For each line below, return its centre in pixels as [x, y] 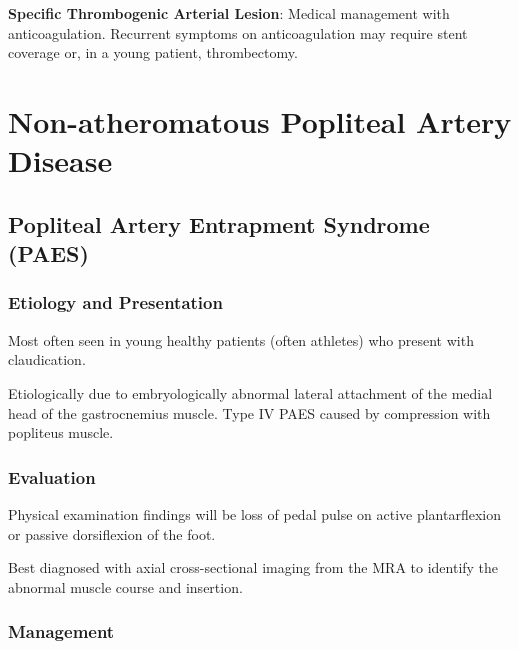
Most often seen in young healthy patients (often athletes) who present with [241, 339]
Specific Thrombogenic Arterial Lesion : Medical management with [229, 13]
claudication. [47, 359]
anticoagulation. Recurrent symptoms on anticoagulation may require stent [238, 32]
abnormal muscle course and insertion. [125, 586]
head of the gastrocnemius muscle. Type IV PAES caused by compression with [249, 412]
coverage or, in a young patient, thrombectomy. [153, 52]
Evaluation [52, 476]
